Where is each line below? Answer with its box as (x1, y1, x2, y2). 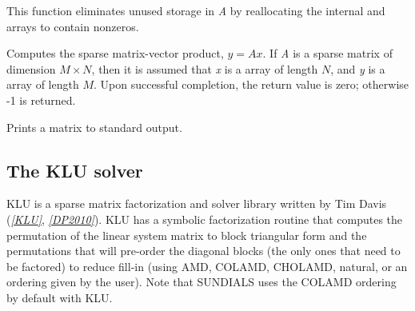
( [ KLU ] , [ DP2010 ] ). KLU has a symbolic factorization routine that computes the (6, 210, 403, 227)
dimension (6, 60, 56, 77)
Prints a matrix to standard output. (6, 118, 182, 135)
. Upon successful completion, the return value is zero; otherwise (93, 76, 409, 93)
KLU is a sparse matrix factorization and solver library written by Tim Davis (6, 195, 387, 212)
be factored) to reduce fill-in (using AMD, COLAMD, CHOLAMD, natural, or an (6, 257, 408, 274)
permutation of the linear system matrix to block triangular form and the (6, 226, 367, 243)
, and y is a (330, 60, 385, 77)
